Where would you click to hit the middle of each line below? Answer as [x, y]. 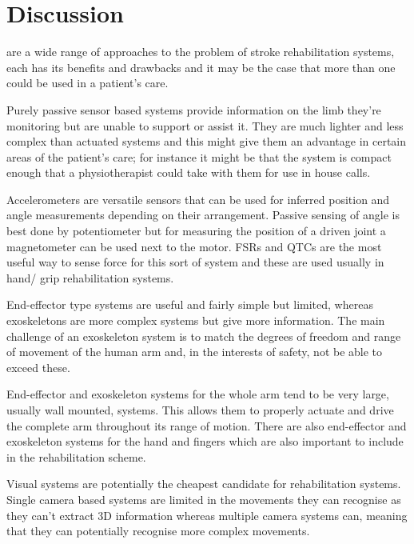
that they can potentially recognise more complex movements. [158, 531]
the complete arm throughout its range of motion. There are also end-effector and [207, 425]
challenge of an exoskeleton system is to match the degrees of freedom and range [204, 336]
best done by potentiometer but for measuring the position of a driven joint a [196, 231]
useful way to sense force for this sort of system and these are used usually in [195, 262]
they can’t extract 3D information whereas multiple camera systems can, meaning [207, 515]
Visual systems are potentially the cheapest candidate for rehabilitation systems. [204, 484]
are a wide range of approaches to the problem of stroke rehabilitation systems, [201, 52]
